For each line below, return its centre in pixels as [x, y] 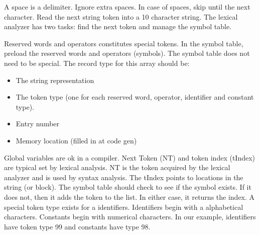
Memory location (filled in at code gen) [76, 140]
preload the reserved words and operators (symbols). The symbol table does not [127, 53]
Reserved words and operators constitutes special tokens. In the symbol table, [124, 43]
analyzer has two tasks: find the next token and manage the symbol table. [118, 26]
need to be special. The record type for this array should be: [97, 63]
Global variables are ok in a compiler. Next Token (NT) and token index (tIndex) [130, 157]
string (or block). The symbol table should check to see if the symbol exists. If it [128, 187]
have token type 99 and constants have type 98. [77, 226]
